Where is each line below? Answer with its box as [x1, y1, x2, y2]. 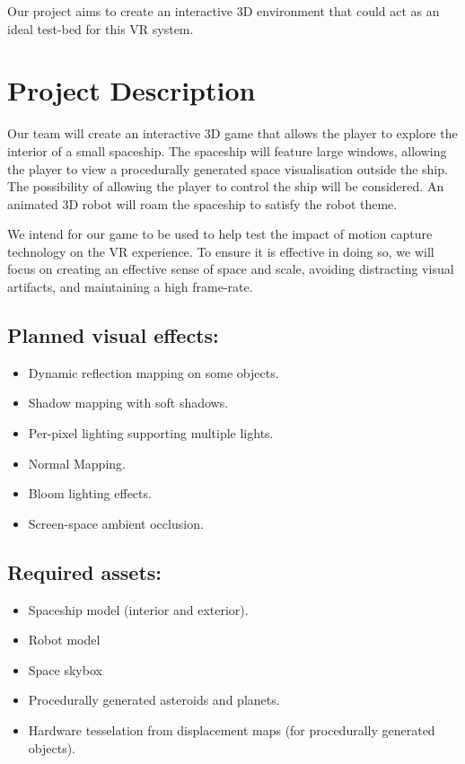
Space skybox [28, 660, 102, 679]
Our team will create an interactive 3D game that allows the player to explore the [7, 124, 458, 143]
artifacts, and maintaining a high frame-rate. [7, 277, 253, 296]
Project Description [7, 72, 256, 109]
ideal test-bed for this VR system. [7, 19, 194, 38]
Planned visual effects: [7, 321, 219, 349]
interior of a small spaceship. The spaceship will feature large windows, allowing [7, 141, 447, 160]
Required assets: [7, 558, 162, 585]
